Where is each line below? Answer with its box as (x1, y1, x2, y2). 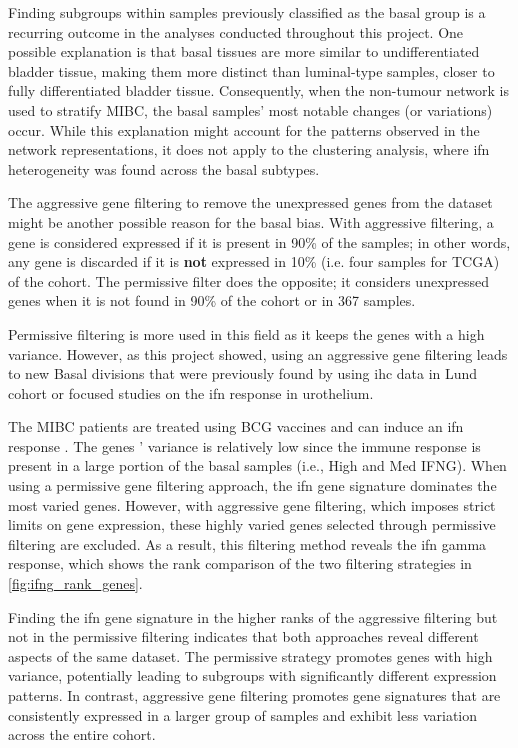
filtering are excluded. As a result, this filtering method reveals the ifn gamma (8, 533, 487, 554)
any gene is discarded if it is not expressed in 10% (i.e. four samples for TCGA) (8, 251, 500, 272)
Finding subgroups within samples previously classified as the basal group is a (8, 2, 486, 22)
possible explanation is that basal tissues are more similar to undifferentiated (8, 41, 480, 62)
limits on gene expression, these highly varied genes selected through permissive (8, 514, 496, 535)
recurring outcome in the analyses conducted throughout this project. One (8, 21, 464, 42)
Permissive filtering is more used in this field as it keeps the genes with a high (8, 323, 485, 344)
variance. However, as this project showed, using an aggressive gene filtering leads (8, 343, 508, 364)
